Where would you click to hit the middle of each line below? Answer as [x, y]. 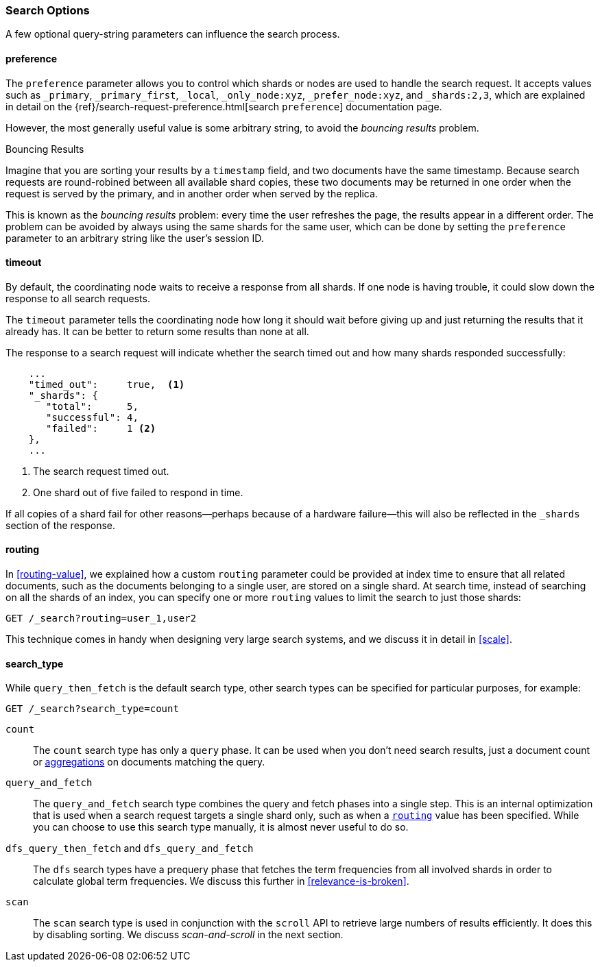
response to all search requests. [78, 298]
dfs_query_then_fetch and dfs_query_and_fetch [130, 848]
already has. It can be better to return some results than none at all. [157, 331]
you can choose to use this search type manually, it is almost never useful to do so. [221, 827]
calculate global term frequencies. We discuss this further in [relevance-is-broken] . [221, 881]
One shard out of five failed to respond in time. [138, 492]
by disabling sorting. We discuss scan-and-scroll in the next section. [188, 935]
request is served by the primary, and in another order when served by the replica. [192, 193]
